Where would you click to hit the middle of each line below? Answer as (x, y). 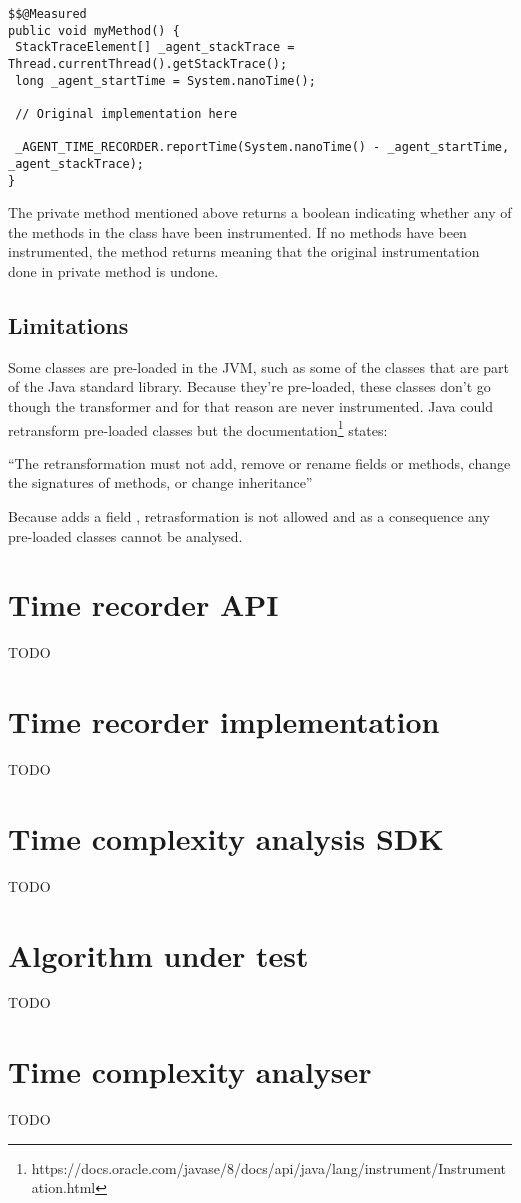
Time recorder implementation (224, 721)
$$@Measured (47, 14)
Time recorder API (143, 604)
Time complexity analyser (190, 1071)
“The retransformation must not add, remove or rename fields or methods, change (259, 462)
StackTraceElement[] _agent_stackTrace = (155, 47)
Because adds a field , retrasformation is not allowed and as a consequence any (249, 516)
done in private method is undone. (113, 271)
